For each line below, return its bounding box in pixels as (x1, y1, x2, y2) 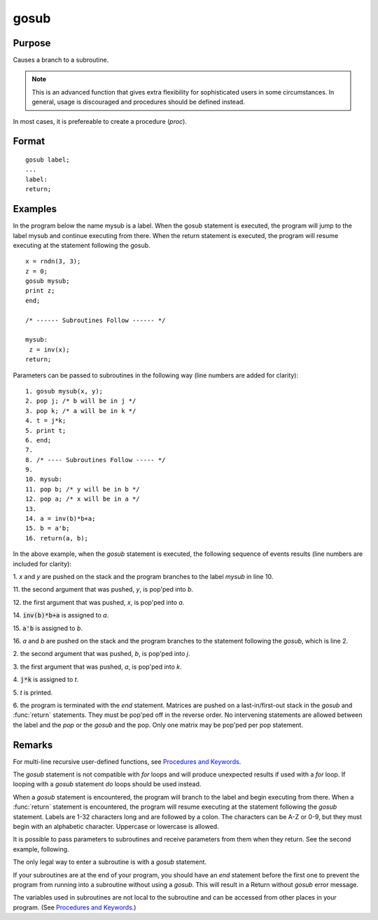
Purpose (13, 37, 51, 49)
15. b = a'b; (25, 524, 70, 532)
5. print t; (25, 426, 66, 434)
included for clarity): (13, 559, 71, 568)
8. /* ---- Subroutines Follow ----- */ (25, 456, 166, 464)
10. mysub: (25, 475, 63, 483)
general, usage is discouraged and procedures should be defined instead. (31, 98, 245, 106)
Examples (13, 203, 57, 215)
